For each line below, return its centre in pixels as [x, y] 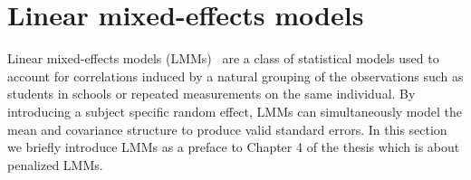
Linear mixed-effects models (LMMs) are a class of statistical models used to [223, 58]
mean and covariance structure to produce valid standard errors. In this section [227, 129]
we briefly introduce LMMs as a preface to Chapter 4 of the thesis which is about [234, 147]
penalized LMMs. [55, 164]
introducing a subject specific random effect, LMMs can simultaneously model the [235, 111]
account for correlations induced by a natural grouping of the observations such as [235, 76]
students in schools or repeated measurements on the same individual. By [211, 94]
